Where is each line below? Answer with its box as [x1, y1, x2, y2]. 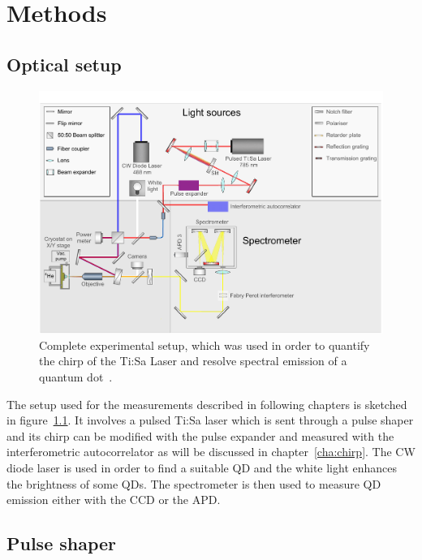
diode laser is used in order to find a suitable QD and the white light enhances [6, 459, 398, 476]
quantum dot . [39, 368, 113, 386]
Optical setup [6, 51, 122, 76]
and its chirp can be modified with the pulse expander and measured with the [6, 427, 394, 444]
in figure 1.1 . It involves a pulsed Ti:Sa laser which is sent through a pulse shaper [6, 411, 414, 429]
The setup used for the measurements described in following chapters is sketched [6, 395, 407, 412]
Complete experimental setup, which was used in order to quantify [39, 336, 370, 353]
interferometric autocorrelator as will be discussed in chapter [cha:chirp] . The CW [6, 443, 416, 460]
